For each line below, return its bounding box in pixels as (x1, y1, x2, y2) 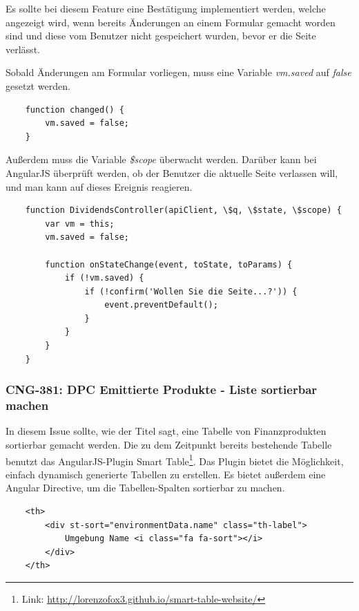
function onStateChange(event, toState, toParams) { (45, 259, 293, 270)
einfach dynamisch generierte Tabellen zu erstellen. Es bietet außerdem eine (6, 467, 326, 481)
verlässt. (6, 41, 40, 56)
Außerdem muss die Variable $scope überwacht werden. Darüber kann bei (6, 152, 317, 167)
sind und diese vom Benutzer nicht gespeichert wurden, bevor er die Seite (6, 28, 316, 43)
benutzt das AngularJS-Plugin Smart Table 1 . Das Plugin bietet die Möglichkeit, (6, 451, 344, 468)
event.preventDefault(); (104, 300, 218, 310)
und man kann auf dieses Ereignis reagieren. (6, 179, 193, 194)
